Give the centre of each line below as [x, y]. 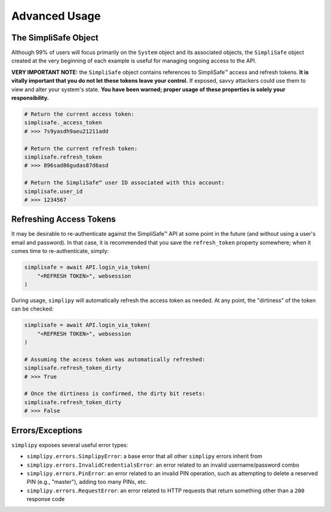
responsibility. [30, 98]
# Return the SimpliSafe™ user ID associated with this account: [124, 183]
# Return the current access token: [79, 114]
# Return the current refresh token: [81, 148]
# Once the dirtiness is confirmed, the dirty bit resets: [115, 394]
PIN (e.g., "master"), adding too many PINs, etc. [87, 482]
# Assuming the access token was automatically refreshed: [115, 359]
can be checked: [32, 309]
